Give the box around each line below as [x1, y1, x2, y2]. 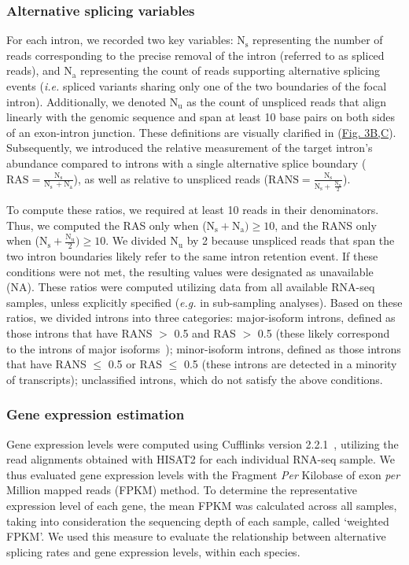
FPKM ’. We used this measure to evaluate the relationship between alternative [6, 528, 386, 545]
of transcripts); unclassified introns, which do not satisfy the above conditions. [6, 371, 383, 387]
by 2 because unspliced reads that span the [186, 232, 395, 249]
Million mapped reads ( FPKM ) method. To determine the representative [6, 482, 357, 498]
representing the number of [252, 31, 383, 48]
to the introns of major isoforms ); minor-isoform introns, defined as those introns [6, 340, 401, 356]
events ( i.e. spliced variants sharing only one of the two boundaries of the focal [6, 78, 387, 94]
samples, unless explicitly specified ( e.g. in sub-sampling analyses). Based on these [6, 294, 403, 310]
